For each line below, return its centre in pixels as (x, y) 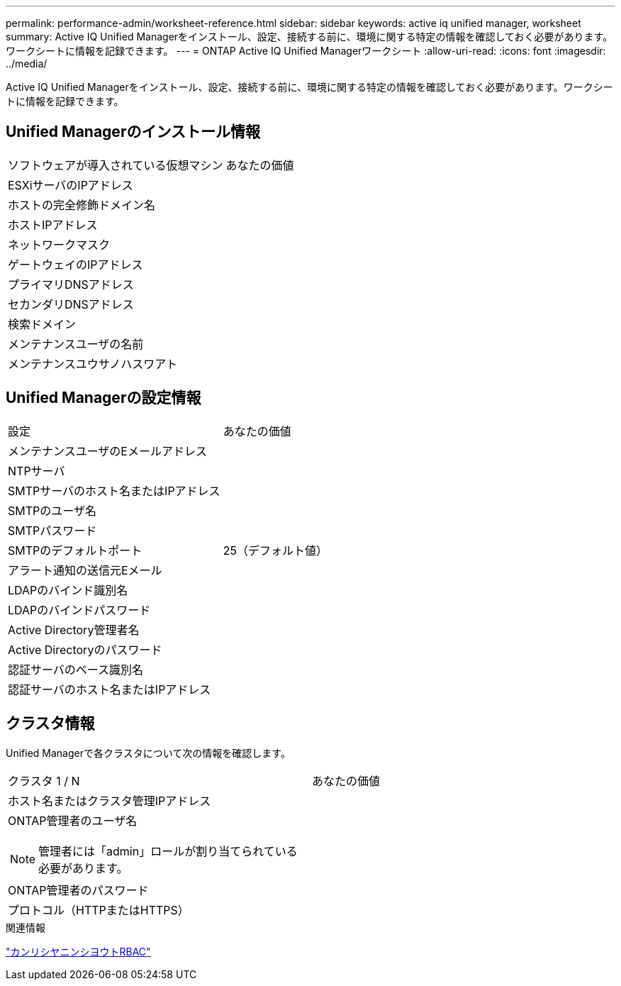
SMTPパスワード (52, 530)
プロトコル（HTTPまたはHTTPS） (99, 910)
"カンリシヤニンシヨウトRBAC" (78, 951)
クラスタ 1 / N (44, 781)
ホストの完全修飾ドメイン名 (82, 205)
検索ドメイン (42, 324)
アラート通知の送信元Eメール (85, 570)
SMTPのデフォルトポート (75, 550)
